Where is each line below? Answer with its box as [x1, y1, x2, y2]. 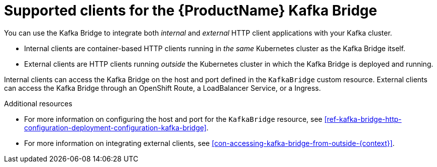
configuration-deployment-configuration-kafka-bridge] [24, 123, 207, 132]
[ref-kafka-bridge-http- [324, 114, 402, 123]
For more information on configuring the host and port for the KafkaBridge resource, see [24, 114, 322, 123]
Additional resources [4, 99, 72, 108]
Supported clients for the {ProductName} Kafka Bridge [4, 2, 377, 19]
